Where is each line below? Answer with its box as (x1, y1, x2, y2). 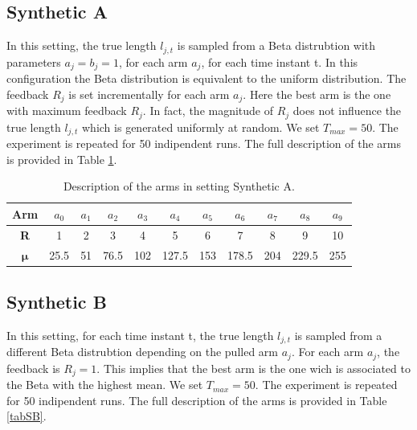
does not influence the (292, 102, 402, 119)
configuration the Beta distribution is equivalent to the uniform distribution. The (6, 70, 407, 87)
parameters (6, 53, 61, 70)
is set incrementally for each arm (68, 85, 230, 102)
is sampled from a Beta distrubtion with (177, 37, 376, 54)
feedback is (6, 359, 60, 376)
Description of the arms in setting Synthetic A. (63, 178, 295, 195)
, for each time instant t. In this (201, 53, 358, 70)
